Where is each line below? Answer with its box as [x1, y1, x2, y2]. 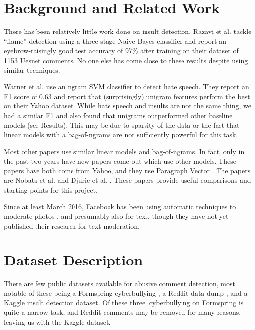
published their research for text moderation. [4, 220, 140, 231]
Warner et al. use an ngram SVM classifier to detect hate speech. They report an [4, 81, 249, 92]
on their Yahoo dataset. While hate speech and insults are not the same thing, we [4, 100, 251, 111]
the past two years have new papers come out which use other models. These [4, 156, 237, 166]
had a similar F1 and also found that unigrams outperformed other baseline [4, 110, 233, 120]
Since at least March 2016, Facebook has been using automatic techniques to [4, 201, 236, 211]
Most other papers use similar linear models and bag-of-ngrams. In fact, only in [4, 146, 245, 156]
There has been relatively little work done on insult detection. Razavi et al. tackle [4, 26, 252, 36]
